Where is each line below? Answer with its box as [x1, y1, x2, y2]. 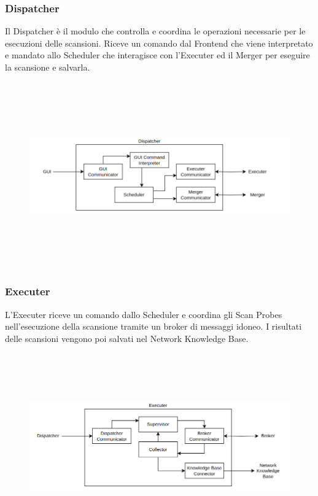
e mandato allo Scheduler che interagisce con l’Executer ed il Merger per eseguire [5, 48, 310, 61]
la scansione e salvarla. [5, 61, 90, 73]
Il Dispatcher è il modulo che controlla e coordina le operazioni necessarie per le [5, 25, 306, 37]
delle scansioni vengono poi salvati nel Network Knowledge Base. [5, 331, 249, 344]
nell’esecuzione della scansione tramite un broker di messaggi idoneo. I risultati [5, 320, 302, 333]
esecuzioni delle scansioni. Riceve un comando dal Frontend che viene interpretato [5, 36, 313, 49]
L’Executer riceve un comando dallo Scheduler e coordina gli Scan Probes [5, 308, 282, 320]
